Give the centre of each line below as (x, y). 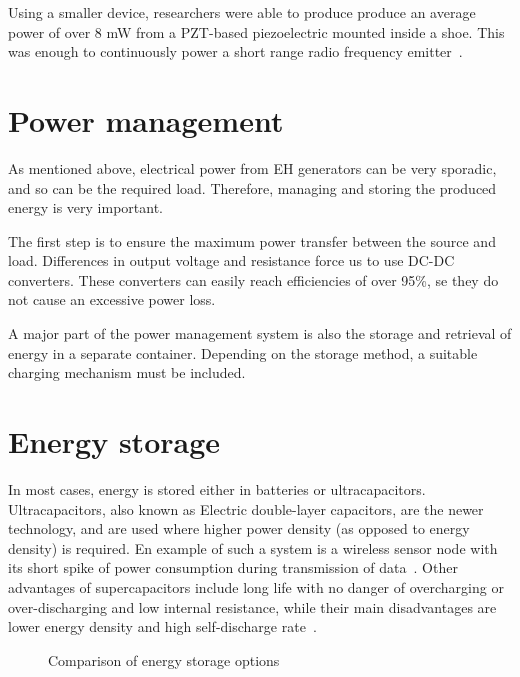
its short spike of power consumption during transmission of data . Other (233, 567)
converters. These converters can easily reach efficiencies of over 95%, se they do (253, 279)
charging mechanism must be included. (127, 372)
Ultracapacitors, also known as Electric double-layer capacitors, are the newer (246, 508)
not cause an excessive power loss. (112, 299)
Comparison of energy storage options (164, 659)
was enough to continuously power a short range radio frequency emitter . (235, 51)
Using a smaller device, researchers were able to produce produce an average (242, 12)
